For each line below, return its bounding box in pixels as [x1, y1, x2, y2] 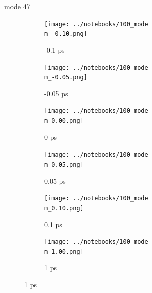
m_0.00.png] [44, 117, 84, 125]
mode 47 [4, 1, 30, 11]
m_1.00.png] [44, 248, 84, 255]
